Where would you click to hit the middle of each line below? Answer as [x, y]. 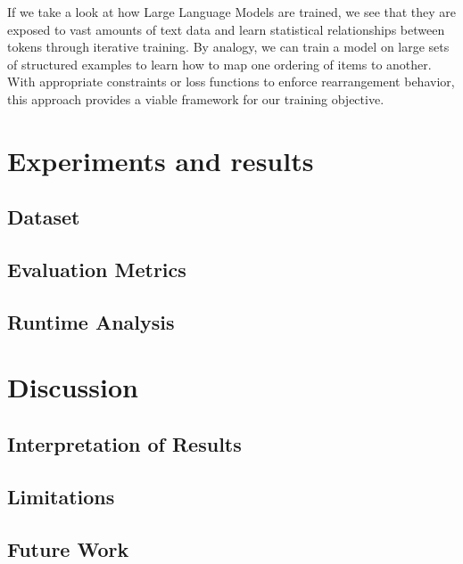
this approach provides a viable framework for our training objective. [196, 98]
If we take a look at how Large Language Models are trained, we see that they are [232, 12]
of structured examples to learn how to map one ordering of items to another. [219, 64]
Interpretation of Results [124, 444]
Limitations [61, 496]
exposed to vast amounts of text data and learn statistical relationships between [226, 29]
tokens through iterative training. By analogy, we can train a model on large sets [228, 47]
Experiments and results [161, 160]
